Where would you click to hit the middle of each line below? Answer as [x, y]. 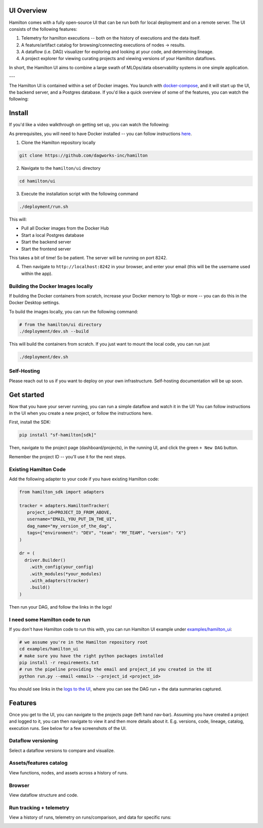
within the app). [37, 274]
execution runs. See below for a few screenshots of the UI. [68, 728]
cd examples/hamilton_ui [49, 649]
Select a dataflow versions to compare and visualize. [62, 750]
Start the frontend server [46, 249]
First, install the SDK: [30, 422]
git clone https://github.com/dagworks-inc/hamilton [84, 156]
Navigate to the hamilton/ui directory [61, 168]
